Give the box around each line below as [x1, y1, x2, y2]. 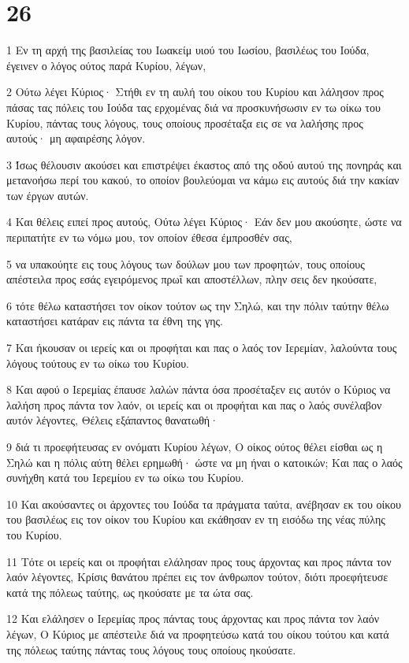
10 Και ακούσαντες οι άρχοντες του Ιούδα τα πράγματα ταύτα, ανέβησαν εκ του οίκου [6, 495, 401, 512]
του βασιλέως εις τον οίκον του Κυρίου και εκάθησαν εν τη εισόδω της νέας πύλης [6, 511, 385, 528]
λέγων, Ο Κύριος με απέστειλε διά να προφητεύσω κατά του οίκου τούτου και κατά [6, 625, 389, 642]
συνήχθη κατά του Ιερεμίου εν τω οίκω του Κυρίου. [6, 469, 244, 486]
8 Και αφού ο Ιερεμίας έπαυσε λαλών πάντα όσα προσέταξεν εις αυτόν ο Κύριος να [6, 381, 391, 398]
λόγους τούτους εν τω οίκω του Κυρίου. [6, 354, 190, 371]
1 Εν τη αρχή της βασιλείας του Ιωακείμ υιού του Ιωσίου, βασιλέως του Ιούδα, [6, 42, 370, 58]
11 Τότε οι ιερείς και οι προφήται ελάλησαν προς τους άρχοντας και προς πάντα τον [6, 553, 392, 569]
